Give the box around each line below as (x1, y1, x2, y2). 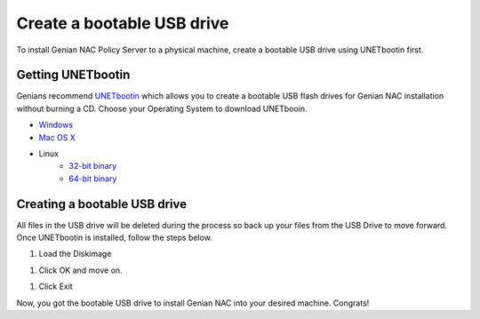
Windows (38, 120, 74, 131)
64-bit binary (68, 173, 117, 184)
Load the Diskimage (38, 249, 112, 259)
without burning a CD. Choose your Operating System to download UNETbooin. (16, 103, 308, 114)
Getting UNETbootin (16, 68, 131, 83)
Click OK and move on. (38, 265, 124, 275)
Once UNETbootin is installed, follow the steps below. (16, 232, 212, 243)
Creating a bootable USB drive (16, 196, 188, 211)
